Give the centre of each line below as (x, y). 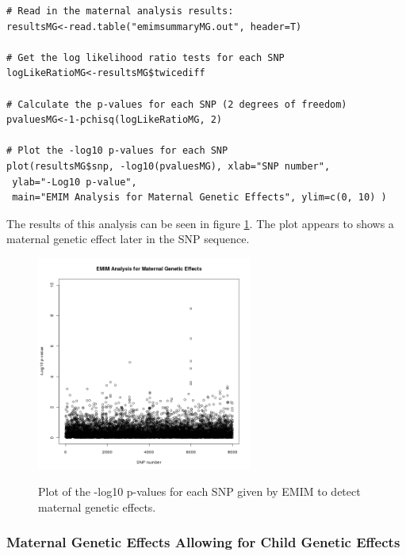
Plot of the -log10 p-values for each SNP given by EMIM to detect (199, 491)
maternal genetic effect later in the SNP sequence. (128, 239)
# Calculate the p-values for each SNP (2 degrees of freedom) (177, 104)
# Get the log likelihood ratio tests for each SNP (146, 57)
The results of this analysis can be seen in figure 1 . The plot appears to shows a (200, 223)
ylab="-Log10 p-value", (75, 182)
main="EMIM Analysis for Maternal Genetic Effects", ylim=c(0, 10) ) (199, 198)
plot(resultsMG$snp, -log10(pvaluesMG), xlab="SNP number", (169, 166)
